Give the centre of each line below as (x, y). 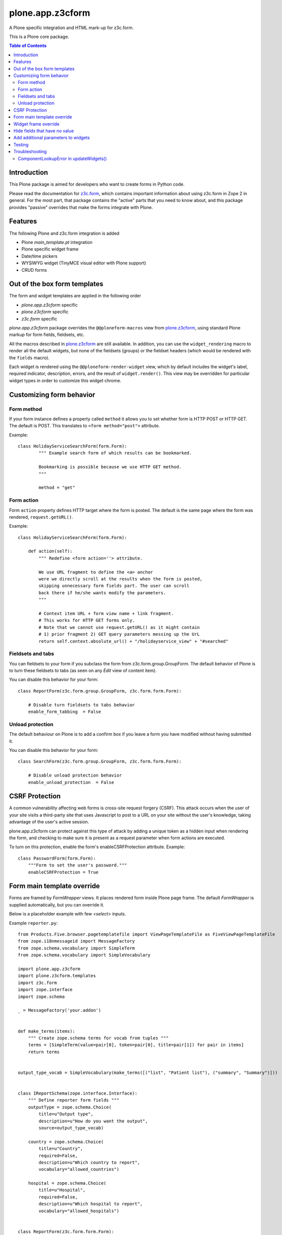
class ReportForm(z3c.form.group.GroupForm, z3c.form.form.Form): (100, 691)
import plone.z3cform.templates (57, 976)
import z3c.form (37, 983)
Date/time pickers (39, 256)
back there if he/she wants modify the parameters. (102, 593)
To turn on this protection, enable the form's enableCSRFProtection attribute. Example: (97, 847)
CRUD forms (34, 270)
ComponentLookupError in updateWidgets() (62, 159)
